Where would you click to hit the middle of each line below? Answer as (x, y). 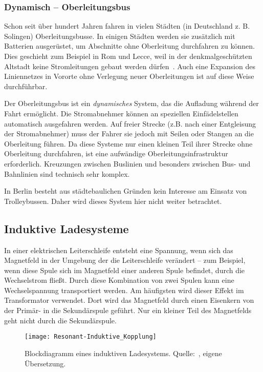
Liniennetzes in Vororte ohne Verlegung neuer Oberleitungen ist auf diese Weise (129, 76)
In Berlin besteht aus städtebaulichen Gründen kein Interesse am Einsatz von (126, 191)
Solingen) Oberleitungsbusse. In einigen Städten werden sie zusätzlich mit (120, 36)
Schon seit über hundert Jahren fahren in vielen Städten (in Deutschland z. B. (127, 26)
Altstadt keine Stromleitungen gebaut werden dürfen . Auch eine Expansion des (130, 66)
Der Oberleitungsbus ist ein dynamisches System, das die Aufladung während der (131, 103)
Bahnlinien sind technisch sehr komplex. (67, 173)
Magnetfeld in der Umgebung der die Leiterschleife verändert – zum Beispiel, (125, 260)
